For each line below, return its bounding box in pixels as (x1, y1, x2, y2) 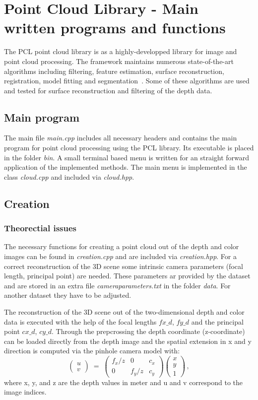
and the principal (191, 316, 244, 327)
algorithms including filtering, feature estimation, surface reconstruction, (4, 66, 224, 76)
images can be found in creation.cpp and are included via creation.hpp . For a (4, 251, 237, 262)
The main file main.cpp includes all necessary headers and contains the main (4, 133, 237, 143)
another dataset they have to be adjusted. (4, 290, 131, 300)
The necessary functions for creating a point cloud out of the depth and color (4, 241, 239, 252)
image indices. (4, 387, 47, 397)
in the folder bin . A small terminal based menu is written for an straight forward (4, 152, 250, 162)
